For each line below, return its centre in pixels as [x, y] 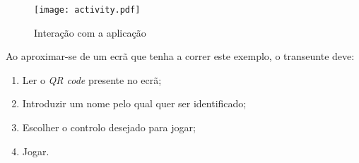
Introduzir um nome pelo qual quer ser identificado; [134, 103]
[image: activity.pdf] [87, 10]
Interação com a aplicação [90, 32]
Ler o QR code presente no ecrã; [92, 79]
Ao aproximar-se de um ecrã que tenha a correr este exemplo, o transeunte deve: [180, 56]
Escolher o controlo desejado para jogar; [109, 127]
